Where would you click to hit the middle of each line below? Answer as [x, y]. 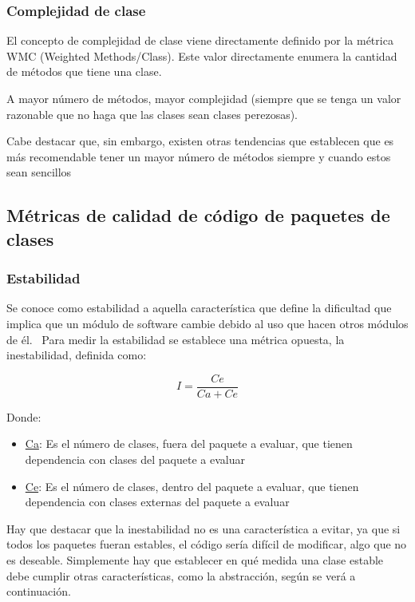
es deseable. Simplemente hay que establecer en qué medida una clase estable [195, 559]
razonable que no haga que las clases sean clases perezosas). [152, 114]
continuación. [39, 591]
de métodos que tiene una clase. [84, 71]
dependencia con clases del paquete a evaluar [135, 459]
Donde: [24, 416]
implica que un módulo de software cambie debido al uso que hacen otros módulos [207, 323]
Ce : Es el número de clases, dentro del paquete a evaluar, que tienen [192, 486]
